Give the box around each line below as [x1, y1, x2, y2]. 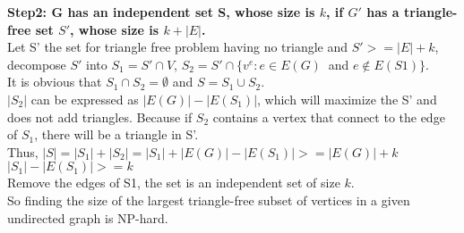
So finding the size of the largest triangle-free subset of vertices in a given [7, 190, 410, 209]
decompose [7, 54, 66, 73]
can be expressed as [30, 89, 139, 108]
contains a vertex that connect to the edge [212, 107, 445, 126]
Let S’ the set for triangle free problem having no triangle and [7, 37, 348, 56]
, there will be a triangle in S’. [34, 125, 199, 144]
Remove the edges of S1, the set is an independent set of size [7, 173, 340, 192]
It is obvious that [7, 72, 102, 91]
